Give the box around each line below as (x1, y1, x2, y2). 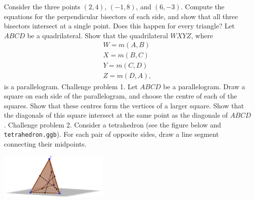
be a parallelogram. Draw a (163, 81, 245, 91)
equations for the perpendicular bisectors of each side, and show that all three (4, 11, 238, 21)
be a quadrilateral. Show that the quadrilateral (27, 30, 168, 40)
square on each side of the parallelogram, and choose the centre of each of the (4, 91, 237, 101)
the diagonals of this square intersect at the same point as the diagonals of (4, 110, 228, 120)
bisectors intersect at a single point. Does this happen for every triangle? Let (4, 21, 235, 31)
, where (191, 30, 213, 40)
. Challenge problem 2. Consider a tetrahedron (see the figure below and (4, 119, 221, 129)
